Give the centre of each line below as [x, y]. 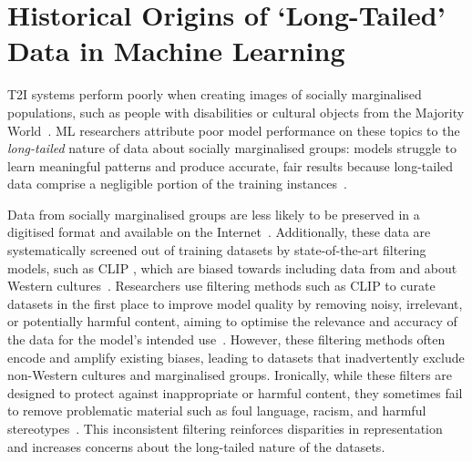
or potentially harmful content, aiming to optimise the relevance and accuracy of [232, 321]
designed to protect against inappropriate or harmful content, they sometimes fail [235, 392]
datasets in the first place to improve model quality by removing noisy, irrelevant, [235, 303]
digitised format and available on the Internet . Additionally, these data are [219, 232]
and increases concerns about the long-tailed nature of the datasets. [196, 446]
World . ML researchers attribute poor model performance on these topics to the [234, 130]
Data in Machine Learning [176, 51]
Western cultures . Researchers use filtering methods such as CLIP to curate [221, 286]
